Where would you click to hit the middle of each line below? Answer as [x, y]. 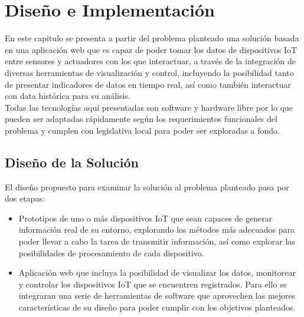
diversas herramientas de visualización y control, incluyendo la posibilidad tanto [149, 72]
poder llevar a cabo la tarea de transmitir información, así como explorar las [157, 241]
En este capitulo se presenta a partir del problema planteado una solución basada [152, 38]
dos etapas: [25, 198]
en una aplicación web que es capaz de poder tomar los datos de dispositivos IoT [151, 49]
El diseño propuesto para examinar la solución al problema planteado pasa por [147, 186]
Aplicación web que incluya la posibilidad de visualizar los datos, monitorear [157, 273]
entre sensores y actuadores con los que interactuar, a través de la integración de [151, 61]
